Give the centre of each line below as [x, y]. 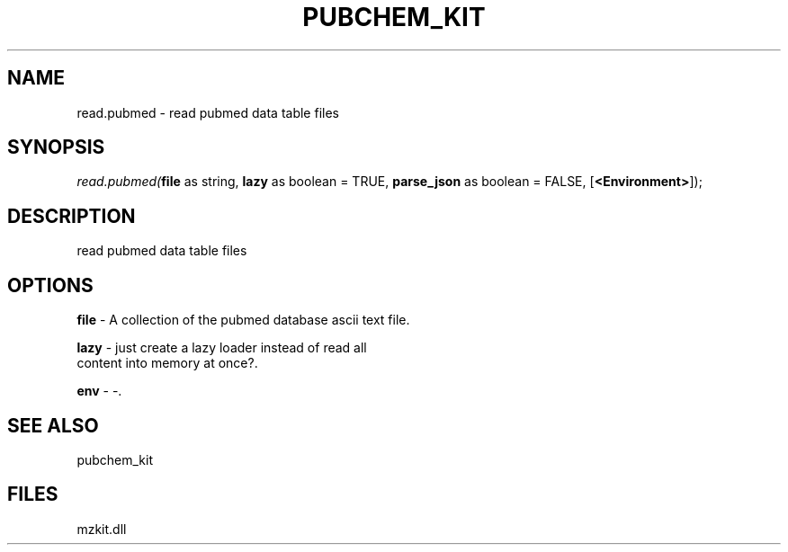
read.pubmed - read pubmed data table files [208, 112]
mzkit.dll [102, 529]
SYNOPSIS [56, 147]
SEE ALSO [53, 425]
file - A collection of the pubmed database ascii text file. [243, 320]
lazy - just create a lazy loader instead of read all [222, 348]
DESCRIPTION [72, 216]
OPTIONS [50, 285]
